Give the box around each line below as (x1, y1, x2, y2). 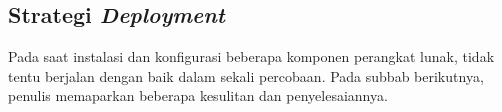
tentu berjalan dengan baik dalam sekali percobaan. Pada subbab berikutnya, (8, 65, 484, 86)
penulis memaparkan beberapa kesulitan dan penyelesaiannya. (8, 85, 388, 106)
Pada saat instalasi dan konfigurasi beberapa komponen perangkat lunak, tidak (8, 46, 495, 67)
